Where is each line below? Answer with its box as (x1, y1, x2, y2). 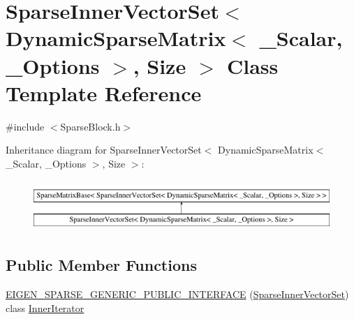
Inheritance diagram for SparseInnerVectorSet (6, 142, 202, 157)
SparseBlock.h (60, 119, 121, 133)
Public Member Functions (6, 254, 197, 276)
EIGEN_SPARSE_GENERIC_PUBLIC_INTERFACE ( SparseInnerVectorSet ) (6, 287, 349, 302)
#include (6, 119, 45, 133)
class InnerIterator (6, 300, 84, 315)
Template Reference (6, 78, 202, 107)
